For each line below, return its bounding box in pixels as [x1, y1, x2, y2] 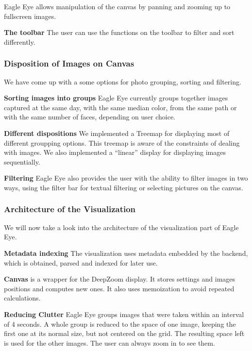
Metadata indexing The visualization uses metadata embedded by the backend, [4, 248, 248, 258]
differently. [4, 36, 35, 47]
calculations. [4, 293, 41, 303]
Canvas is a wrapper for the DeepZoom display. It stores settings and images [4, 274, 235, 284]
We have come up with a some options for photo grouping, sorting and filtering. [4, 76, 241, 86]
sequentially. [4, 156, 40, 167]
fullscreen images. [4, 11, 56, 21]
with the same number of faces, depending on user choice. [4, 112, 176, 122]
